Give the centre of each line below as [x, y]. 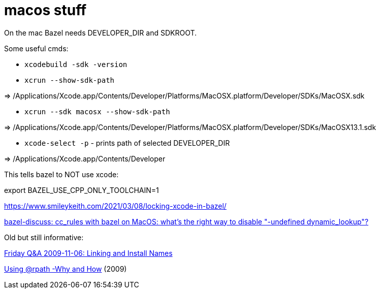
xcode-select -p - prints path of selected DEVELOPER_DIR [127, 143]
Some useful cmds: [36, 48]
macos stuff [45, 10]
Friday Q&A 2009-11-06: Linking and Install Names [88, 253]
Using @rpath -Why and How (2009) [66, 269]
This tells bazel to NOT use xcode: [61, 174]
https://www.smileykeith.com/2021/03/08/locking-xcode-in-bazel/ [115, 206]
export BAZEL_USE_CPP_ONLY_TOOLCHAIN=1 [82, 190]
